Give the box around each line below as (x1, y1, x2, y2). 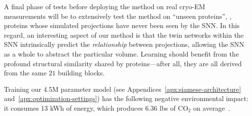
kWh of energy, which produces (50, 102, 143, 113)
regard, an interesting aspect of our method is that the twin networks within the (4, 29, 244, 40)
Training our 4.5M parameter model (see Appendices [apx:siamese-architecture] (4, 84, 241, 94)
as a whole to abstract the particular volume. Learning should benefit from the (4, 48, 239, 58)
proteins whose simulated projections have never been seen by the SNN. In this (4, 20, 240, 30)
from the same (4, 68, 47, 78)
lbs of (159, 102, 176, 113)
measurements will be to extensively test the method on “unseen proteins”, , (4, 11, 232, 21)
